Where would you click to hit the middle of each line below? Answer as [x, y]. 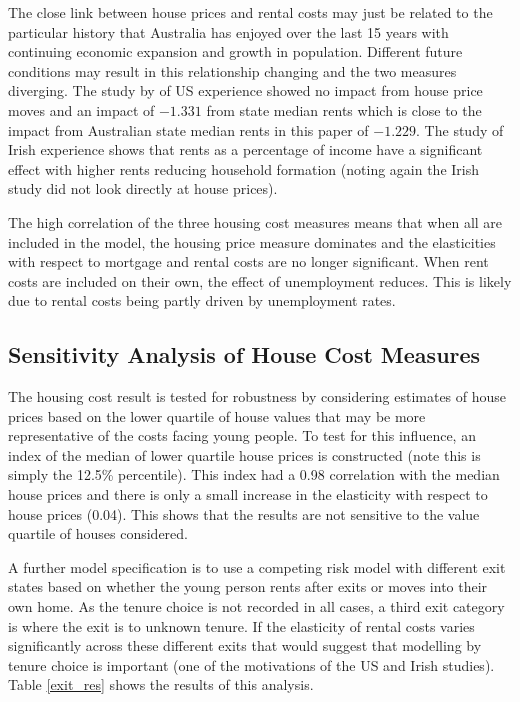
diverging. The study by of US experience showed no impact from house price [245, 90]
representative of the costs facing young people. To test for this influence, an [242, 435]
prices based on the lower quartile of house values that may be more [217, 415]
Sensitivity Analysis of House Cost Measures [244, 354]
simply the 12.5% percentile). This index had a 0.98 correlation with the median [254, 474]
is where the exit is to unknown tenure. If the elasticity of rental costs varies [241, 625]
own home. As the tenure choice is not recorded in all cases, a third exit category [256, 606]
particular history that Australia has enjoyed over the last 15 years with [228, 31]
